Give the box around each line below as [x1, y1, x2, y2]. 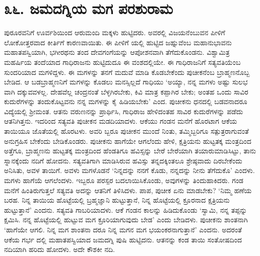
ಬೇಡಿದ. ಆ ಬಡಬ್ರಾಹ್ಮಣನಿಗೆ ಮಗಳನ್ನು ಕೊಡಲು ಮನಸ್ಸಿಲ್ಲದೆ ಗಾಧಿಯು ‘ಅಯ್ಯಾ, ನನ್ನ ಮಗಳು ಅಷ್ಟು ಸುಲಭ [4, 76, 248, 87]
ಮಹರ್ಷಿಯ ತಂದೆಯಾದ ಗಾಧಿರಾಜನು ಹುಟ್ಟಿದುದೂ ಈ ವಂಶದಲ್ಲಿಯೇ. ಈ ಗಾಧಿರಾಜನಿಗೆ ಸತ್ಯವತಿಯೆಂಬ [4, 56, 241, 67]
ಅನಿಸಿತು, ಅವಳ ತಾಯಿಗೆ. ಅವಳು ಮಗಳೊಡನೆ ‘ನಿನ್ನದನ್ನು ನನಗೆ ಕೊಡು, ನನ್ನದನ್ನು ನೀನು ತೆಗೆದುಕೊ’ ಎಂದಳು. [4, 165, 255, 176]
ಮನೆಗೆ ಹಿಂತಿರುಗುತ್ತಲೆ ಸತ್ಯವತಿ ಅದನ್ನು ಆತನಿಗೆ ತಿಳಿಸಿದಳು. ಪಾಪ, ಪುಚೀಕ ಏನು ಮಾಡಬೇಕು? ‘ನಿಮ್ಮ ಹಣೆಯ [4, 185, 252, 195]
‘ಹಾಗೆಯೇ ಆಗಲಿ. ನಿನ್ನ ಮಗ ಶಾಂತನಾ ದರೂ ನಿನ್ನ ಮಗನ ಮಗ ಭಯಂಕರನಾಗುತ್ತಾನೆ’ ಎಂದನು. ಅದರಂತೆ [4, 224, 242, 234]
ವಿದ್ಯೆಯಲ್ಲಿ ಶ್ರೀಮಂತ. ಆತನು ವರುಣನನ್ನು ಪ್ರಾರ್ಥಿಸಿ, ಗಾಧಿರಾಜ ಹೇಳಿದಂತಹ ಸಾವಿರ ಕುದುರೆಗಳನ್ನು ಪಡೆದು [4, 106, 243, 116]
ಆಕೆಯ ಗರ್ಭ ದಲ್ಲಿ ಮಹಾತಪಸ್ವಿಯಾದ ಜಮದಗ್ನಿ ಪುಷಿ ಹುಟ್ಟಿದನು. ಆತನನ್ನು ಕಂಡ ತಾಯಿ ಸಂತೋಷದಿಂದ [4, 234, 242, 244]
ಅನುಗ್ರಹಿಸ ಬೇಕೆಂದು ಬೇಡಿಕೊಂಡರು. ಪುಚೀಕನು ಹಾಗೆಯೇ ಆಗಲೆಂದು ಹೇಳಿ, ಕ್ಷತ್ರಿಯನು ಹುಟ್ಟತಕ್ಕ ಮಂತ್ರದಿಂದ [4, 135, 251, 146]
